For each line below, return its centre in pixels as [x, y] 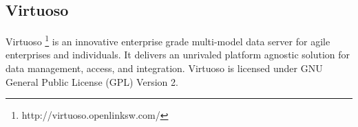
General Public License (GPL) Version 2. [92, 81]
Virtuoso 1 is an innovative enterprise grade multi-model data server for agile [168, 40]
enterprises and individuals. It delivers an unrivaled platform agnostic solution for [178, 55]
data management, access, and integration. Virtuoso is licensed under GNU [164, 68]
